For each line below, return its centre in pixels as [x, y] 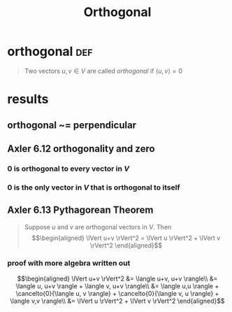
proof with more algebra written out [69, 263]
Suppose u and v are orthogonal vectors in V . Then [98, 227]
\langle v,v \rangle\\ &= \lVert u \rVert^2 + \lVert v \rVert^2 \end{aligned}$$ [117, 301]
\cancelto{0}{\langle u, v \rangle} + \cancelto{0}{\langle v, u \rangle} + [117, 293]
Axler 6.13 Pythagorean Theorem [80, 210]
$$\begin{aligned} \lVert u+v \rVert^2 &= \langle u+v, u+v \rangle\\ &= [117, 278]
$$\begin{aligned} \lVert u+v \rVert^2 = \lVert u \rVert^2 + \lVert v [126, 238]
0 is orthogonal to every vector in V [68, 169]
